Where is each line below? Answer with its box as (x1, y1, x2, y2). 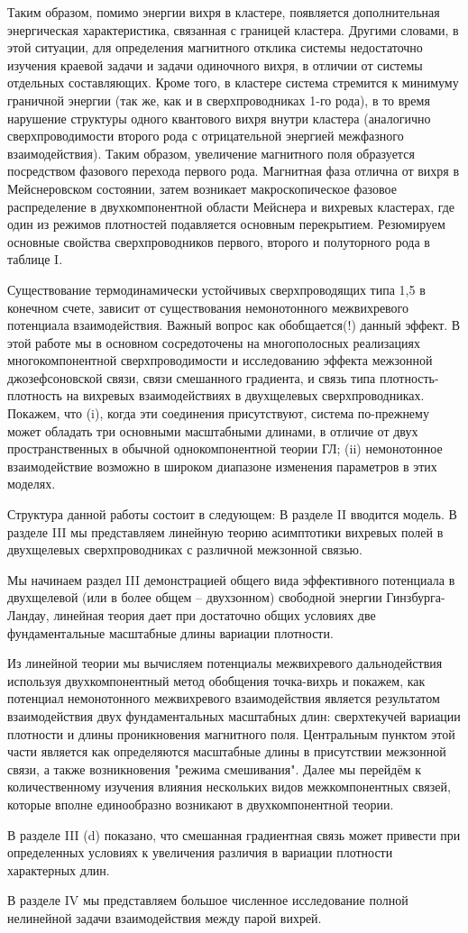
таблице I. (7, 250, 63, 269)
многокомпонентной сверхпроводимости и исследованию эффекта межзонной (7, 351, 433, 370)
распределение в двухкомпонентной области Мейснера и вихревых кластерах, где (7, 197, 455, 215)
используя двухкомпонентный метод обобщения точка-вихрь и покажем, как (7, 671, 426, 690)
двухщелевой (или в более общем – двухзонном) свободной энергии (7, 588, 382, 607)
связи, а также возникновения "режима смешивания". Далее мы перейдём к (7, 759, 421, 778)
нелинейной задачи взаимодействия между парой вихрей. (7, 908, 322, 927)
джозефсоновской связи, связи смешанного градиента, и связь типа (7, 368, 376, 387)
